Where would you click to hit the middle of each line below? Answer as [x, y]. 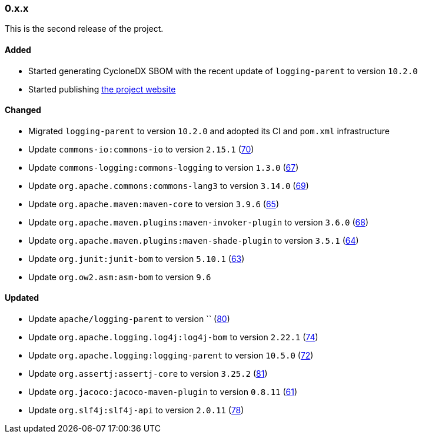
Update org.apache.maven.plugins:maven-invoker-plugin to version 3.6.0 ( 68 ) [199, 222]
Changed [23, 110]
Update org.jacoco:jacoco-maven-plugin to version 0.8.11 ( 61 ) [163, 392]
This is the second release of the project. [84, 29]
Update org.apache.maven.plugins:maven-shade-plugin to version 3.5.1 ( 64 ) [194, 240]
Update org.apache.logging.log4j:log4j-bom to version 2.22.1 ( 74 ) [173, 337]
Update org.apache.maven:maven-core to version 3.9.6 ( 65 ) [154, 204]
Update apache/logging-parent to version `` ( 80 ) [129, 319]
